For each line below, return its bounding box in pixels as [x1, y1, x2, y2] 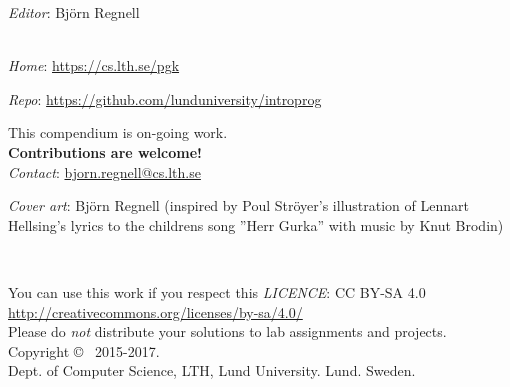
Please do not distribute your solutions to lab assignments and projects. [8, 321, 447, 342]
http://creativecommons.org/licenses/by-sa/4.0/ [8, 301, 303, 322]
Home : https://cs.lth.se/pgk [8, 55, 180, 76]
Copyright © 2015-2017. [8, 340, 160, 361]
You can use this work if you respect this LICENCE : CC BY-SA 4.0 [8, 281, 426, 302]
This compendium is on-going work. [8, 122, 228, 143]
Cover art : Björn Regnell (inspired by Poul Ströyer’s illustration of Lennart [8, 195, 469, 216]
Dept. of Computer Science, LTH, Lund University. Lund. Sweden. [8, 360, 416, 381]
